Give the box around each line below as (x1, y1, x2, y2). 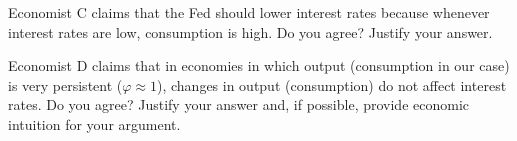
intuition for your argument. (8, 113, 181, 134)
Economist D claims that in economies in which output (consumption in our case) (8, 55, 510, 76)
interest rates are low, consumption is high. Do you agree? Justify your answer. (8, 21, 493, 42)
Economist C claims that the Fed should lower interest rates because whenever (8, 2, 490, 22)
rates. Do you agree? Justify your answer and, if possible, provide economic (8, 94, 470, 115)
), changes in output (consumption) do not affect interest (156, 74, 507, 95)
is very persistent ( (8, 74, 123, 95)
